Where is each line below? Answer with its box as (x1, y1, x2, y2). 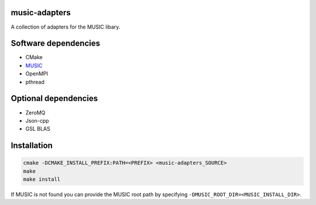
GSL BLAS (25, 126, 50, 133)
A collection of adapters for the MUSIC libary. (11, 23, 121, 30)
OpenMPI (25, 70, 49, 77)
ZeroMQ (25, 109, 46, 116)
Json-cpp (25, 117, 49, 124)
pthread (25, 78, 45, 85)
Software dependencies (11, 39, 101, 48)
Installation (11, 141, 53, 151)
